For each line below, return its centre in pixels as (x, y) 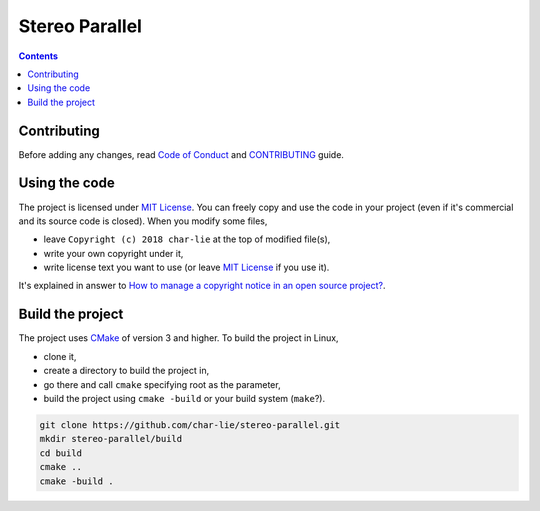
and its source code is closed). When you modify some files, (143, 221)
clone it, (60, 356)
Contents (38, 56)
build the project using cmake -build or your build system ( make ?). (184, 398)
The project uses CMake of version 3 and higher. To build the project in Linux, (178, 338)
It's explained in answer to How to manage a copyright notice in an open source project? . (202, 286)
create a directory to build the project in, (126, 371)
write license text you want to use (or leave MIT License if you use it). (186, 267)
